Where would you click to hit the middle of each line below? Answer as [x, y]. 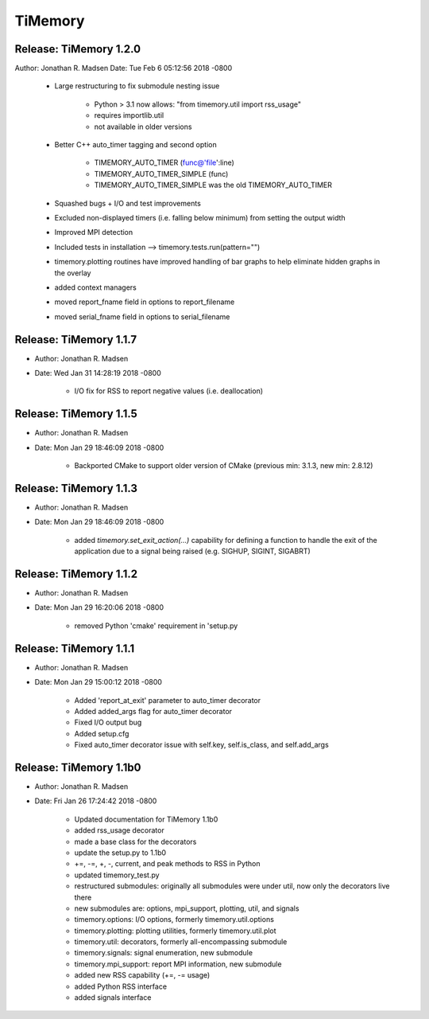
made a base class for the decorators [135, 841]
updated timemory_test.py [117, 875]
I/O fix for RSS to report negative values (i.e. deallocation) [169, 391]
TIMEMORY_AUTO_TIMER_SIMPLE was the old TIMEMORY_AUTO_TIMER [213, 185]
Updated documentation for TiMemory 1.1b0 [146, 819]
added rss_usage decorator [119, 830]
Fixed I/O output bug [108, 722]
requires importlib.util [129, 115]
